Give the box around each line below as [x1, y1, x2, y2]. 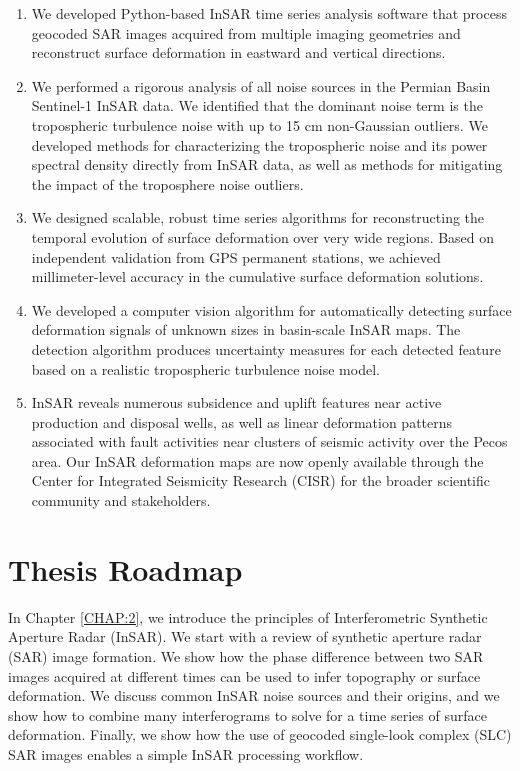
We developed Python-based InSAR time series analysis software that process [31, 3, 507, 23]
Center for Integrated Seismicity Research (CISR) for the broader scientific [31, 470, 490, 491]
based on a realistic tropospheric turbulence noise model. [31, 358, 380, 379]
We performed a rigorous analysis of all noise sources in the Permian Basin [31, 75, 491, 96]
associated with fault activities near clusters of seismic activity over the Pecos [31, 431, 508, 452]
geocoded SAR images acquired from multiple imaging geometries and [31, 22, 461, 43]
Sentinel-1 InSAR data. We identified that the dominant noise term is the [31, 95, 483, 116]
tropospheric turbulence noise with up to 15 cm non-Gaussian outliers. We [31, 114, 488, 135]
